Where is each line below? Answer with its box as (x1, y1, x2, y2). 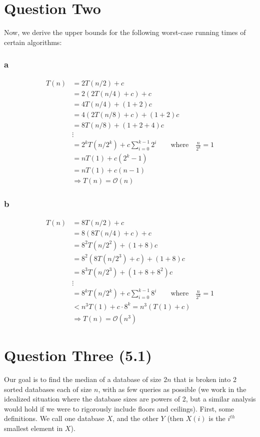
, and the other (112, 413, 158, 423)
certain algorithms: (4, 36, 62, 47)
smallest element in (4, 422, 63, 433)
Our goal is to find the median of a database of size (4, 373, 161, 384)
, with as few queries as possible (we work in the (98, 383, 246, 394)
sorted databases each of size (4, 383, 92, 394)
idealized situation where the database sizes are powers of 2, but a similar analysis (4, 393, 256, 404)
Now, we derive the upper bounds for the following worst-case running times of (4, 27, 246, 37)
